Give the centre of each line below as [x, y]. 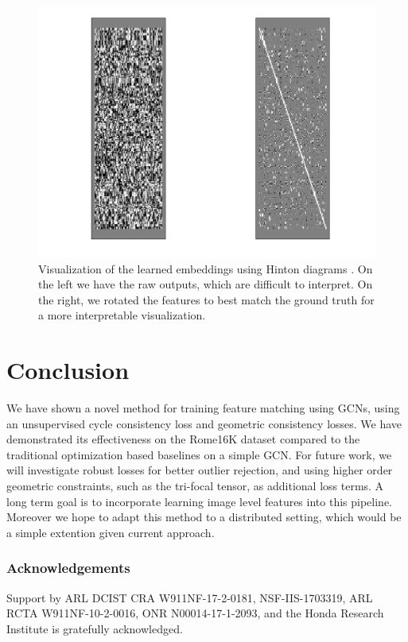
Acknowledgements [68, 568]
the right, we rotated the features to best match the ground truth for [206, 299]
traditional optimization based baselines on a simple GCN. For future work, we [199, 454]
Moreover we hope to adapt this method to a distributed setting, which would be [204, 517]
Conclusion [68, 370]
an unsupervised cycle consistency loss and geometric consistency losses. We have [204, 423]
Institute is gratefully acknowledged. [95, 628]
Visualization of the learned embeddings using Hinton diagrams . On [206, 268]
